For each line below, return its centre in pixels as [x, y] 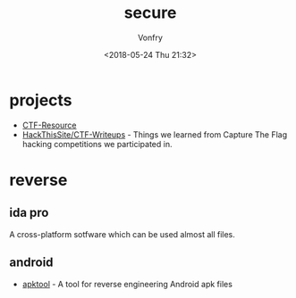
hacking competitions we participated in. [97, 144]
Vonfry [150, 37]
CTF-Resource [49, 125]
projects [41, 100]
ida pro [29, 213]
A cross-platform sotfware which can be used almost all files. [122, 234]
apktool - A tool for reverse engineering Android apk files [127, 284]
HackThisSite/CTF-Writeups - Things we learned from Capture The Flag [155, 134]
